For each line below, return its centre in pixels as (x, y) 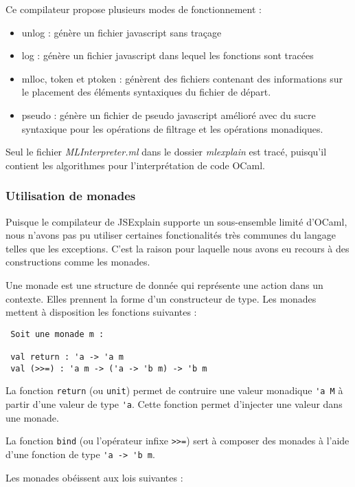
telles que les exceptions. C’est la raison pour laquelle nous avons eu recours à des (177, 248)
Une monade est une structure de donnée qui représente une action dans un (164, 284)
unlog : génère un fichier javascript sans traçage (122, 32)
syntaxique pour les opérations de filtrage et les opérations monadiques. (172, 128)
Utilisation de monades (71, 196)
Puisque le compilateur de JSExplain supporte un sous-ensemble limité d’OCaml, (176, 221)
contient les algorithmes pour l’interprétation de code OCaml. (135, 165)
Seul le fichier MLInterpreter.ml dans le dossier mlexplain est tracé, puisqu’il (166, 152)
